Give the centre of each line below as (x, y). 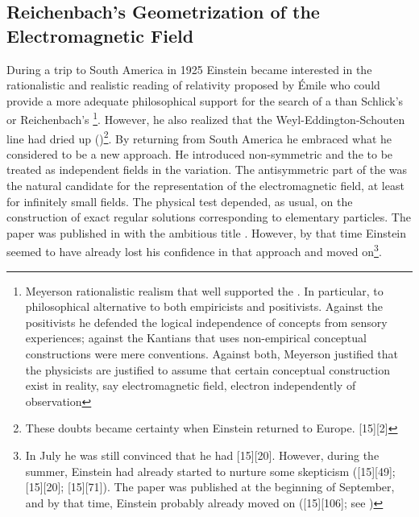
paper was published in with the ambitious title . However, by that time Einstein (207, 232)
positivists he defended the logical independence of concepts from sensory (206, 322)
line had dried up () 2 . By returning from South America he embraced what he (199, 137)
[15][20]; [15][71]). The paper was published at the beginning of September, (210, 487)
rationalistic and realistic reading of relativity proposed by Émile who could (193, 85)
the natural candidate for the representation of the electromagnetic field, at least (205, 186)
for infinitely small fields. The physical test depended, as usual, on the (180, 201)
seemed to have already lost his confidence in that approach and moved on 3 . (194, 250)
